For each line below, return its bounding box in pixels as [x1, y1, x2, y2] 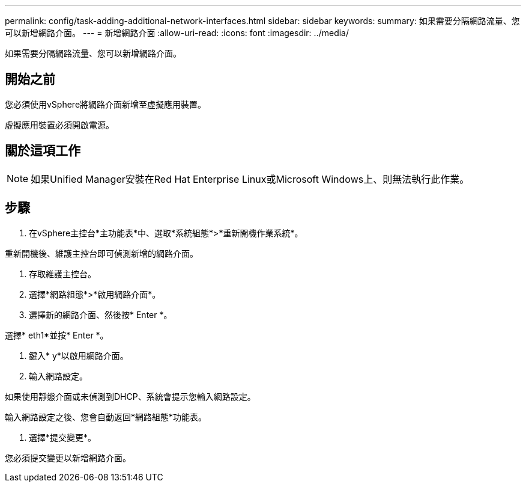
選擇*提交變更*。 [29, 432, 97, 443]
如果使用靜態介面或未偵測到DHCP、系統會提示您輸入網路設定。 [5, 391, 256, 402]
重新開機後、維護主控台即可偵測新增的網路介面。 [5, 248, 198, 259]
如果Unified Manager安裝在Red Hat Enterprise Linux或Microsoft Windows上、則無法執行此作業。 [31, 173, 470, 185]
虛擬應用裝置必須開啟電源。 [5, 119, 114, 130]
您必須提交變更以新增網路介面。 [5, 452, 131, 463]
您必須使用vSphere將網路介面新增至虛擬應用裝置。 [5, 99, 207, 109]
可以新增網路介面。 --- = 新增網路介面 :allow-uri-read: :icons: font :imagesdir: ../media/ [5, 28, 349, 38]
